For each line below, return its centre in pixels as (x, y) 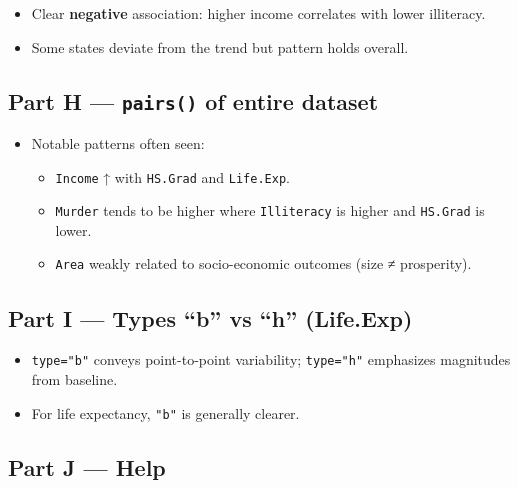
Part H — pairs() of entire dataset (193, 100)
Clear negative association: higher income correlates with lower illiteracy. (258, 13)
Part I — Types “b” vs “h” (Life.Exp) (210, 317)
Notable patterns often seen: (118, 142)
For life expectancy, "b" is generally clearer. (165, 412)
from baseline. (74, 378)
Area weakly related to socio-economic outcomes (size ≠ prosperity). (263, 263)
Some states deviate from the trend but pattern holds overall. (220, 46)
